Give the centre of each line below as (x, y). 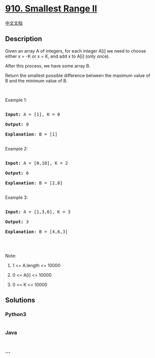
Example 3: (17, 197)
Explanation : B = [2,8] (34, 183)
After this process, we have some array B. (48, 66)
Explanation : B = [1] (31, 134)
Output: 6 (17, 173)
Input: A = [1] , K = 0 (33, 114)
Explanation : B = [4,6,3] (37, 232)
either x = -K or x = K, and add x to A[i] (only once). (57, 56)
